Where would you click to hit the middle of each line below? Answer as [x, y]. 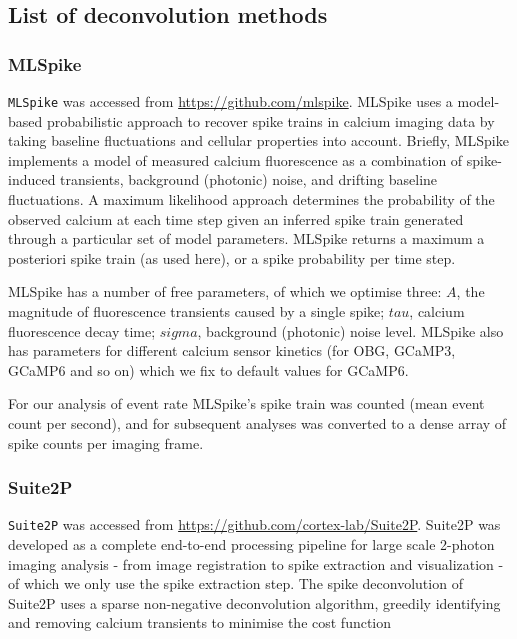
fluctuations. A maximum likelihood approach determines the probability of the [251, 199]
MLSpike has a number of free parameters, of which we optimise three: [225, 291]
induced [32, 179]
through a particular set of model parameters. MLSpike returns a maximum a [246, 238]
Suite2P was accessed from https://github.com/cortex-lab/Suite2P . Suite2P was [254, 524]
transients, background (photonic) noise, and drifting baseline [249, 179]
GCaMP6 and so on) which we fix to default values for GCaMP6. [208, 369]
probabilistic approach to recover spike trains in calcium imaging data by [270, 120]
